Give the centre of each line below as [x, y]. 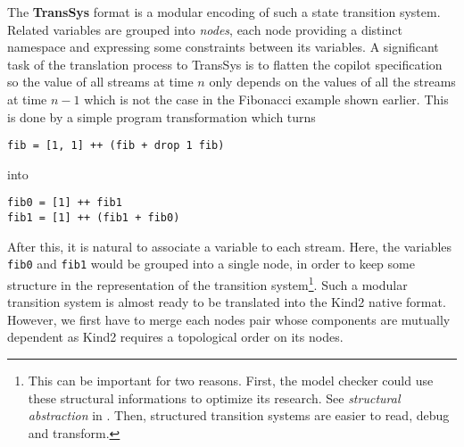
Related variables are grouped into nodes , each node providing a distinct [205, 29]
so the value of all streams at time [100, 82]
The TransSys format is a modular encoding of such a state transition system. [224, 12]
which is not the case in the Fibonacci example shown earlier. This [266, 99]
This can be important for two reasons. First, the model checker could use [231, 380]
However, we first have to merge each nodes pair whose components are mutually [229, 319]
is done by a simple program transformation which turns [162, 116]
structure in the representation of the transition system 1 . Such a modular [207, 283]
